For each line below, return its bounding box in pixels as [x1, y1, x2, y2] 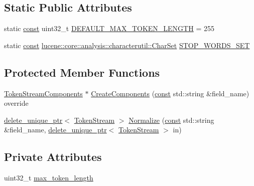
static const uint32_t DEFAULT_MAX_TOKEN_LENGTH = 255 [4, 23, 214, 34]
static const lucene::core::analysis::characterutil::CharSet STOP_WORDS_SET [4, 40, 250, 50]
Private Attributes [4, 149, 102, 164]
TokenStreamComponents [4, 88, 83, 98]
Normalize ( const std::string [129, 114, 214, 125]
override [4, 98, 29, 108]
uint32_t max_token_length [4, 172, 93, 183]
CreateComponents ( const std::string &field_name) [91, 88, 249, 98]
